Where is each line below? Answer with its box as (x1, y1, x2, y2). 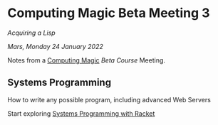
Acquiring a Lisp (7, 28, 56, 37)
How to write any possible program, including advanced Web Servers (7, 95, 212, 104)
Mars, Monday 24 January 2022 (7, 42, 103, 50)
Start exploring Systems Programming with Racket (7, 109, 155, 118)
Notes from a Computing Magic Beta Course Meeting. (7, 55, 166, 65)
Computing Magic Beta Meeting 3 (7, 5, 210, 21)
